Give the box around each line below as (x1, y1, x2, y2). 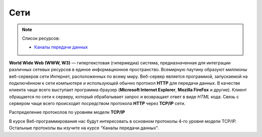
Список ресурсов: (22, 35, 60, 41)
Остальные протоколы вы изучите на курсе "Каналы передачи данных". (9, 125, 159, 131)
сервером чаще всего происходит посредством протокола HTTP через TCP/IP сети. (9, 101, 186, 107)
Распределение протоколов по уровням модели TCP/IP (9, 109, 125, 115)
